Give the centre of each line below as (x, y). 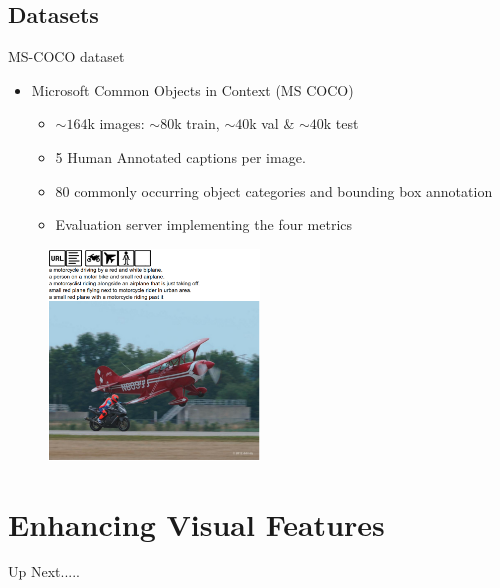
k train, (197, 123)
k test (341, 123)
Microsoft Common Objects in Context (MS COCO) (192, 89)
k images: (116, 123)
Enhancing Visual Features (196, 523)
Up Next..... (44, 571)
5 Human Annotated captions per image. (180, 156)
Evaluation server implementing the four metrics (204, 224)
